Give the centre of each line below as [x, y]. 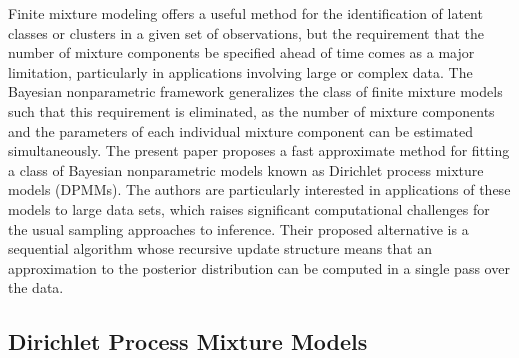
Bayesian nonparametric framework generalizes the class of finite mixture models [255, 91]
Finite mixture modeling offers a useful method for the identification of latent [245, 13]
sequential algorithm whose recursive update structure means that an [220, 248]
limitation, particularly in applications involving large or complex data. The [240, 71]
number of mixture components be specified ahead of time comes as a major [241, 52]
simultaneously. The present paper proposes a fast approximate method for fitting [259, 150]
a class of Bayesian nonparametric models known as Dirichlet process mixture [246, 169]
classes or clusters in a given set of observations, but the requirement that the [246, 32]
